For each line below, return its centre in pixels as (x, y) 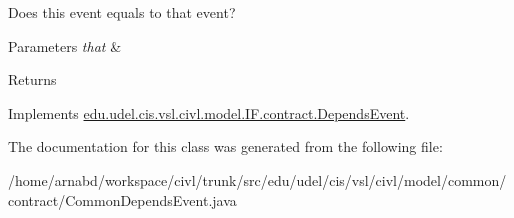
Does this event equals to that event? (122, 12)
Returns (32, 79)
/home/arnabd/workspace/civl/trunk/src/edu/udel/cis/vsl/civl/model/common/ (257, 179)
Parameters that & (65, 45)
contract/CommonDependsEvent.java (122, 199)
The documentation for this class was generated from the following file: (225, 146)
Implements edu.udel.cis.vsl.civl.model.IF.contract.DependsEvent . (209, 112)
